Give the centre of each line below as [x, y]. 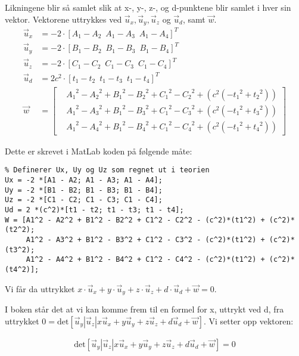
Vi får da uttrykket [40, 288]
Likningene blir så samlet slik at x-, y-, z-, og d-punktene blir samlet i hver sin [148, 7]
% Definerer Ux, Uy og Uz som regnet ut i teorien [107, 170]
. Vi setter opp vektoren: [248, 321]
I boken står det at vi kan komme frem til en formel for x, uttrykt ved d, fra [144, 309]
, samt [194, 19]
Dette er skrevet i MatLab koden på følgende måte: [99, 151]
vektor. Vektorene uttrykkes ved [63, 19]
